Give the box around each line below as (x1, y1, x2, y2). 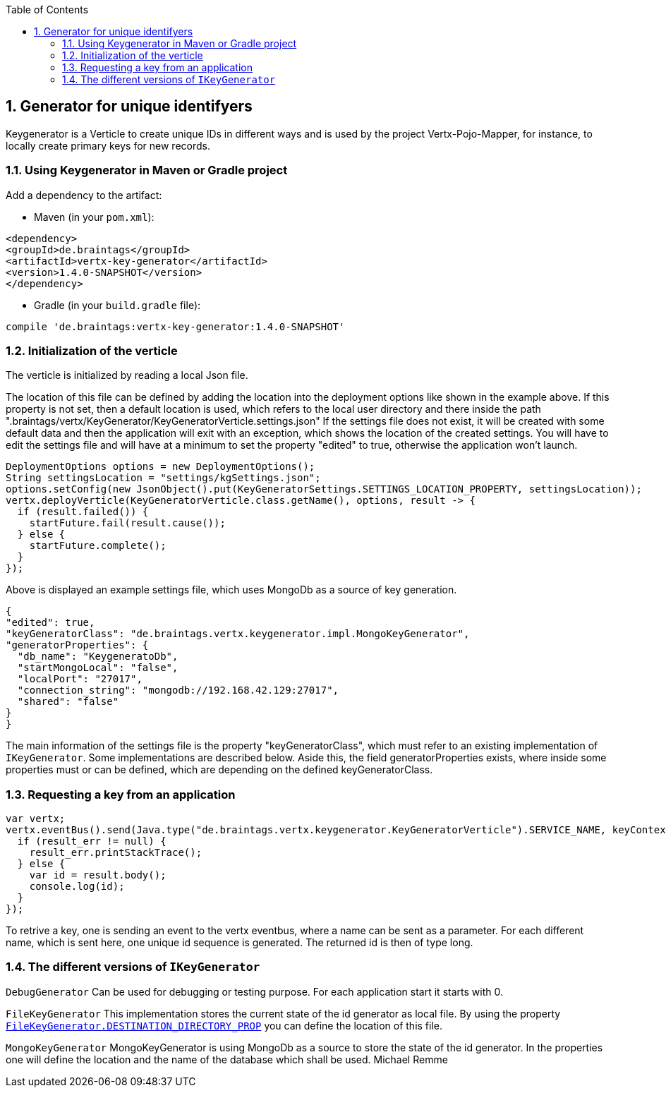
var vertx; (6, 813, 66, 825)
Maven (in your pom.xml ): (34, 210, 155, 223)
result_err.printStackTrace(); (29, 847, 202, 859)
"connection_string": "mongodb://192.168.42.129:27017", (17, 684, 339, 696)
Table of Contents (6, 4, 89, 16)
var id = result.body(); (29, 869, 166, 881)
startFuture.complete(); (29, 540, 166, 552)
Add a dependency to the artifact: (6, 188, 162, 201)
